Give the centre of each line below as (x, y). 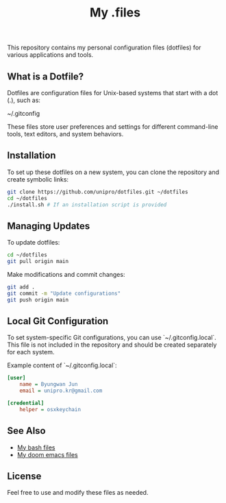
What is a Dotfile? (46, 76)
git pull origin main (38, 262)
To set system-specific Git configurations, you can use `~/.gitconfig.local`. (112, 338)
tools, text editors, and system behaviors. (65, 134)
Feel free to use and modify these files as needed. (78, 493)
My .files (115, 13)
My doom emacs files (48, 454)
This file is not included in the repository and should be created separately (112, 345)
